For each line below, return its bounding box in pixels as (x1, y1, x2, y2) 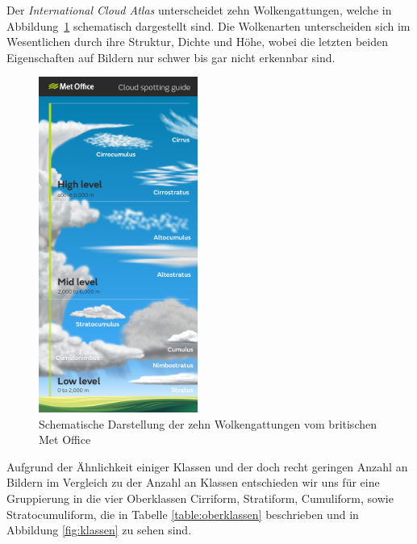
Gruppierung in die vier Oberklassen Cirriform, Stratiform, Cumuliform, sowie (6, 490, 394, 507)
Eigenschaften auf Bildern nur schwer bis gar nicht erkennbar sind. (6, 48, 336, 65)
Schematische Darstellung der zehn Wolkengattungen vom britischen (39, 415, 377, 432)
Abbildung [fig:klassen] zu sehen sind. (6, 521, 192, 538)
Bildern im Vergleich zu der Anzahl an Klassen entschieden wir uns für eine (6, 474, 380, 491)
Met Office (39, 431, 91, 448)
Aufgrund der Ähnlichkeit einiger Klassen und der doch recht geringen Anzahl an (6, 458, 408, 475)
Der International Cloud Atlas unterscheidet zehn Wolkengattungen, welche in (6, 2, 392, 18)
